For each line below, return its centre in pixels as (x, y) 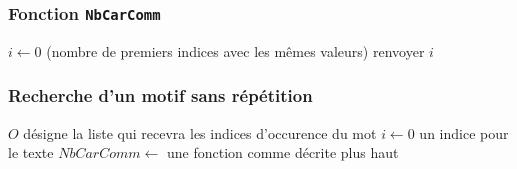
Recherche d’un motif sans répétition (160, 95)
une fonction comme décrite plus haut (282, 152)
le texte (31, 152)
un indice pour (464, 132)
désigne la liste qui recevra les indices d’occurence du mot (200, 132)
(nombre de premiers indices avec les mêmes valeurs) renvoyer (235, 50)
